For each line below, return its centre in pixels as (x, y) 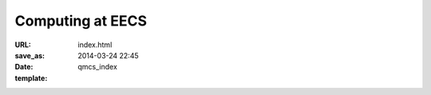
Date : (24, 67)
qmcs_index (97, 67)
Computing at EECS (81, 21)
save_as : (30, 55)
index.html (95, 45)
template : (31, 78)
